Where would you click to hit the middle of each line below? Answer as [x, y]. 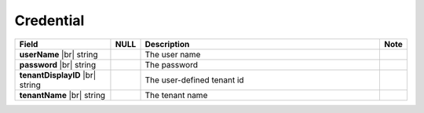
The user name [173, 54]
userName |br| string [58, 54]
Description [167, 44]
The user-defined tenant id [194, 80]
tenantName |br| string [62, 95]
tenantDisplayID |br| [58, 75]
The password [171, 64]
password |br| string [58, 64]
